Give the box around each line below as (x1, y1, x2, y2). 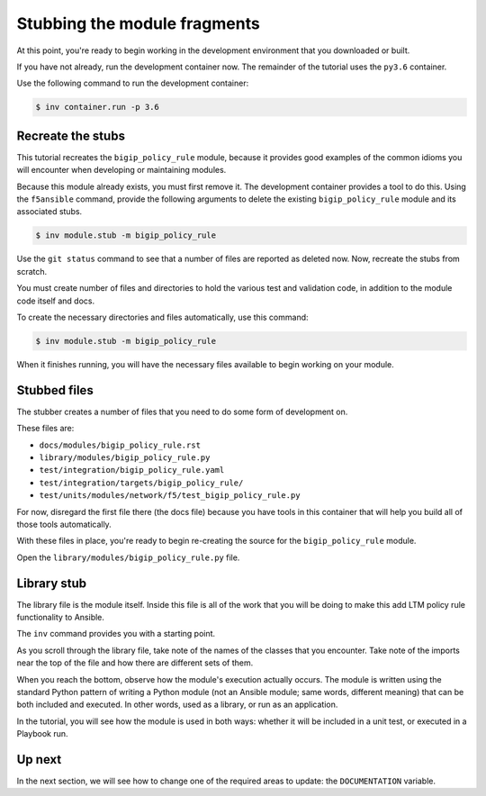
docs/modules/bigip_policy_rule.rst (39, 439, 202, 450)
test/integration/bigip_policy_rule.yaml (39, 465, 225, 475)
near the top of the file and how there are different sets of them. (16, 657, 254, 668)
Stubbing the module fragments (16, 14, 260, 33)
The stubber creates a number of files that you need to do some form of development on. (16, 406, 348, 417)
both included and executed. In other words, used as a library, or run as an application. (16, 699, 338, 710)
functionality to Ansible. (16, 611, 105, 622)
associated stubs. (16, 206, 83, 217)
